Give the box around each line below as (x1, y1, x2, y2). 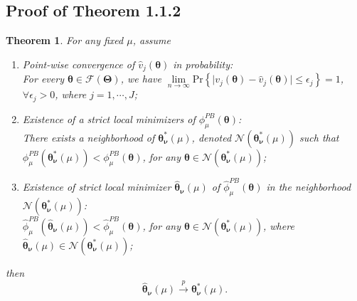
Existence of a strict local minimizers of (22, 111, 196, 126)
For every (22, 71, 64, 86)
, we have (120, 71, 161, 86)
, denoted (191, 130, 232, 144)
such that (299, 130, 339, 144)
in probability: (173, 56, 233, 71)
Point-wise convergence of (22, 56, 135, 71)
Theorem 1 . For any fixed (6, 33, 124, 48)
